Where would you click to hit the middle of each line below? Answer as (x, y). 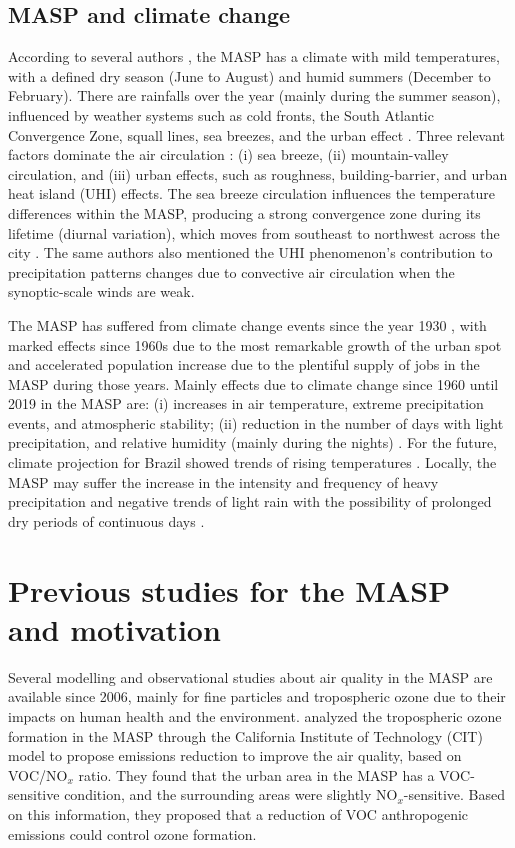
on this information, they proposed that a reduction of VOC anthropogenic (238, 813)
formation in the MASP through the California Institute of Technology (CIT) (245, 735)
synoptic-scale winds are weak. (101, 291)
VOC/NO (38, 774)
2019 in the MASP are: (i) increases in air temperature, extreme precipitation (246, 403)
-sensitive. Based (454, 794)
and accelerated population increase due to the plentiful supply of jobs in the (244, 364)
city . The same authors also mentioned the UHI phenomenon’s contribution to (250, 252)
